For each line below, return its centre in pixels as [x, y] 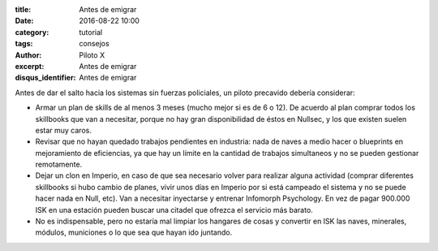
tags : [24, 44]
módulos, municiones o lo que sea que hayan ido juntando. [134, 232]
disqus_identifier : [45, 78]
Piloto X [92, 55]
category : [32, 32]
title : [23, 9]
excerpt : [30, 66]
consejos [94, 44]
